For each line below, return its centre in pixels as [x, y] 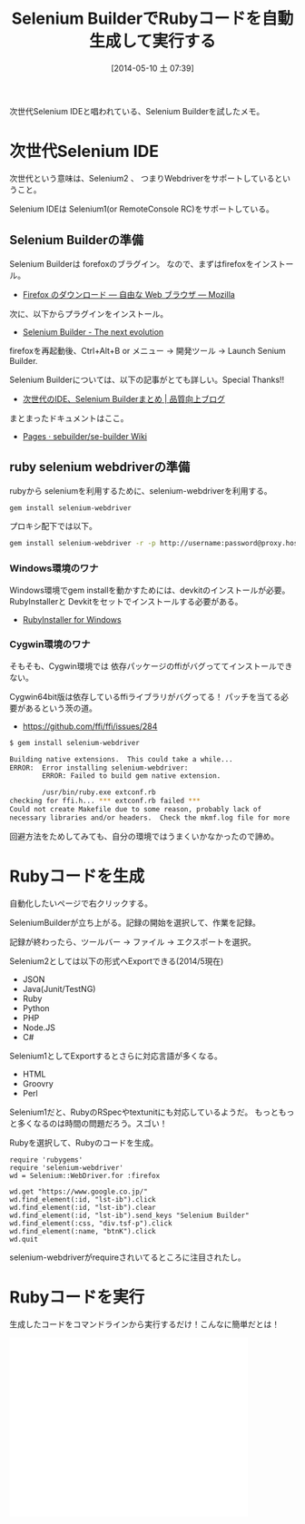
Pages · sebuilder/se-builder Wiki [85, 436]
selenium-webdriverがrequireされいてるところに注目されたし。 [128, 1257]
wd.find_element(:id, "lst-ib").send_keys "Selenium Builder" [129, 1215]
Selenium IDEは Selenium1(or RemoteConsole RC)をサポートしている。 [142, 209]
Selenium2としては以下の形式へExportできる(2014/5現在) [117, 961]
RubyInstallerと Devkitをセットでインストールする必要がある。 [126, 601]
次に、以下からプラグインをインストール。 [89, 313]
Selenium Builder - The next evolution [93, 331]
